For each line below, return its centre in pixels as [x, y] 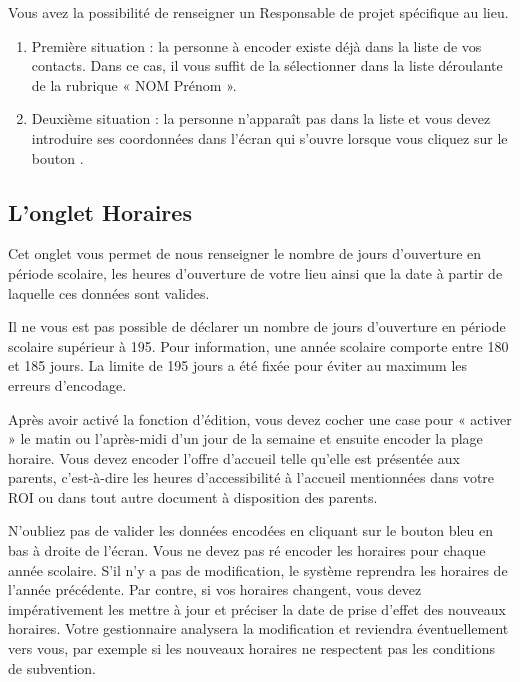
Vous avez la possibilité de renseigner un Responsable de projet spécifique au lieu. [258, 12]
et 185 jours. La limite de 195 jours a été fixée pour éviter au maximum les [238, 365]
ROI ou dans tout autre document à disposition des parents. [193, 496]
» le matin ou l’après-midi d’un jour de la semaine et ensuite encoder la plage [245, 438]
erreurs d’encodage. [67, 384]
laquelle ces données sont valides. [109, 292]
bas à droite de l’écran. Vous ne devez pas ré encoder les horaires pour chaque [247, 550]
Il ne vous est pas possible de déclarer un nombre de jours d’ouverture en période [257, 326]
